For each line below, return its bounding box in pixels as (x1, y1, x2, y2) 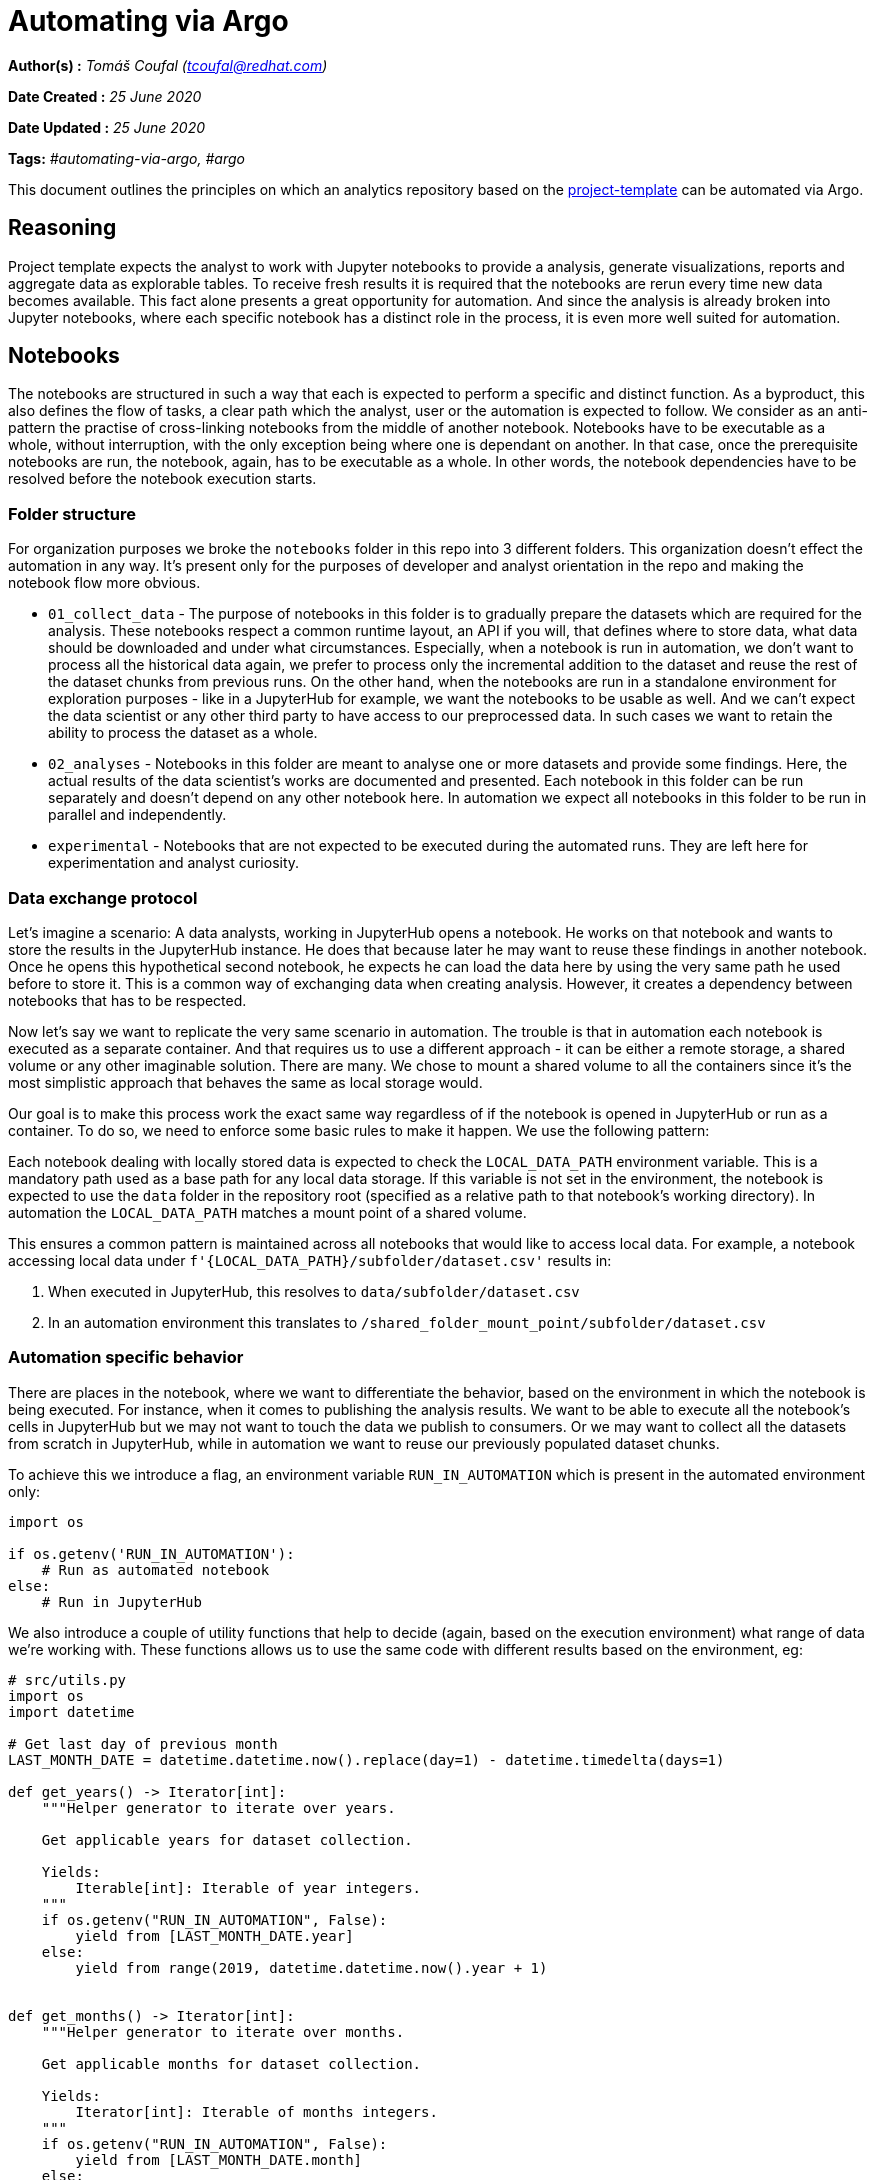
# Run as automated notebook (41, 1561, 270, 1578)
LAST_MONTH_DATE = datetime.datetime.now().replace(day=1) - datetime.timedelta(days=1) (8, 1751, 725, 1768)
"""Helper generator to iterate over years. (41, 1799, 396, 1816)
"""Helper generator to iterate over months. (41, 2023, 405, 2040)
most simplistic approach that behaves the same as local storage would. (8, 1073, 483, 1091)
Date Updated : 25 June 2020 (8, 118, 206, 136)
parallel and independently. (48, 806, 227, 824)
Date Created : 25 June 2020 (8, 87, 202, 105)
